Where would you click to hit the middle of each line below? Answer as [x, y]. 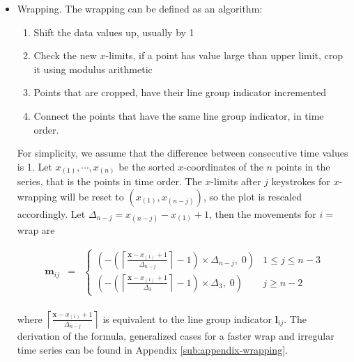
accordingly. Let [51, 213]
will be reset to [92, 196]
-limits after [236, 181]
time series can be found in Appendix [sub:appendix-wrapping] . [152, 349]
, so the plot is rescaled [252, 196]
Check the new [65, 55]
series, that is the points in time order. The [109, 181]
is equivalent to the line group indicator [187, 318]
